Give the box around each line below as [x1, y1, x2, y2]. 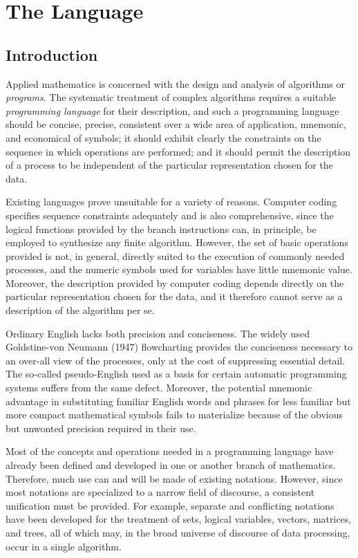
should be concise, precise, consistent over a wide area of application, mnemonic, [6, 117, 346, 131]
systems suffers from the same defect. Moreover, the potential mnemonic [6, 380, 312, 395]
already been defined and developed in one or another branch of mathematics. [6, 458, 336, 472]
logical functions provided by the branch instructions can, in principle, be [6, 221, 317, 236]
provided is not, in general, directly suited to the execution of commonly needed [6, 248, 345, 263]
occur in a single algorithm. [6, 539, 122, 553]
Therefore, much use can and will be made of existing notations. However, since [6, 471, 343, 485]
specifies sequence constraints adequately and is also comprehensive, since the [6, 207, 334, 222]
